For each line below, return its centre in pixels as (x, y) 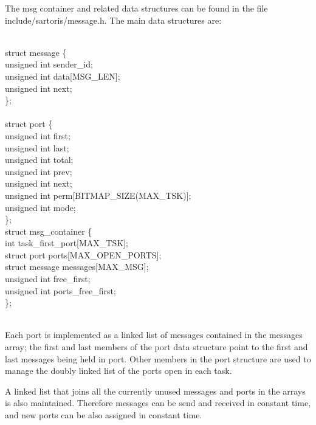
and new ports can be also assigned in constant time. (104, 415)
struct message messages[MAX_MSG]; (77, 267)
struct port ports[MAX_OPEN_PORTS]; (83, 254)
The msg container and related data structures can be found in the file (136, 8)
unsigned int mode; (40, 207)
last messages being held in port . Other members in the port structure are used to (158, 358)
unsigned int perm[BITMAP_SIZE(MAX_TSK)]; (98, 195)
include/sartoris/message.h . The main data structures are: (113, 20)
